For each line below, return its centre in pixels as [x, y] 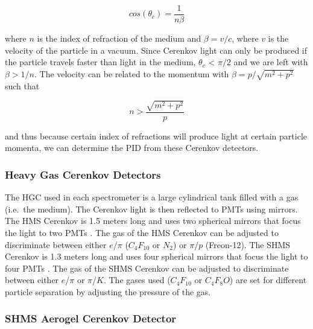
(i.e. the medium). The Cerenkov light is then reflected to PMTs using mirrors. [151, 209]
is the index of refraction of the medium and [119, 38]
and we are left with [271, 62]
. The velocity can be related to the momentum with [132, 73]
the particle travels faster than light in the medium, [100, 62]
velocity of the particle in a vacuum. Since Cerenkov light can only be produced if [156, 50]
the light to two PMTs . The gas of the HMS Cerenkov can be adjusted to [142, 232]
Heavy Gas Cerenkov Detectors [83, 174]
